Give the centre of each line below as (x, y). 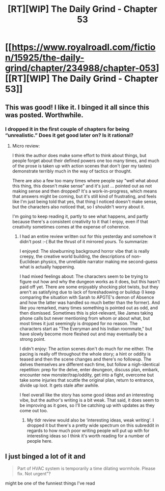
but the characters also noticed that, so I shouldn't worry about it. (78, 207)
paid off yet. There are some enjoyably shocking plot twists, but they (89, 287)
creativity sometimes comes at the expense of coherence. (71, 227)
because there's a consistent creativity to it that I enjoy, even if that (80, 221)
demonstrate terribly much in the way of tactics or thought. (72, 171)
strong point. (32, 339)
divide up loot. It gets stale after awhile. (59, 385)
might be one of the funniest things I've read (50, 483)
